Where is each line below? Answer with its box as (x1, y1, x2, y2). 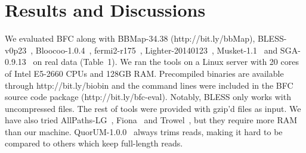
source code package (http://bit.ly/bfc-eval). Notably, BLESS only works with (5, 90, 291, 103)
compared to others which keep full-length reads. (5, 137, 183, 149)
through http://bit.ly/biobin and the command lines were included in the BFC (5, 79, 293, 91)
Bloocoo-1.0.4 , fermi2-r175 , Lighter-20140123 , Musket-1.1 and (35, 43, 278, 56)
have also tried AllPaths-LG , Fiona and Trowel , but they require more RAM (5, 114, 298, 126)
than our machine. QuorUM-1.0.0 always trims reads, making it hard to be (5, 125, 283, 138)
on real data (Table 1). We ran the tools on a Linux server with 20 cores (33, 55, 299, 68)
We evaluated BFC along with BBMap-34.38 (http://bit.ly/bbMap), (5, 32, 255, 45)
